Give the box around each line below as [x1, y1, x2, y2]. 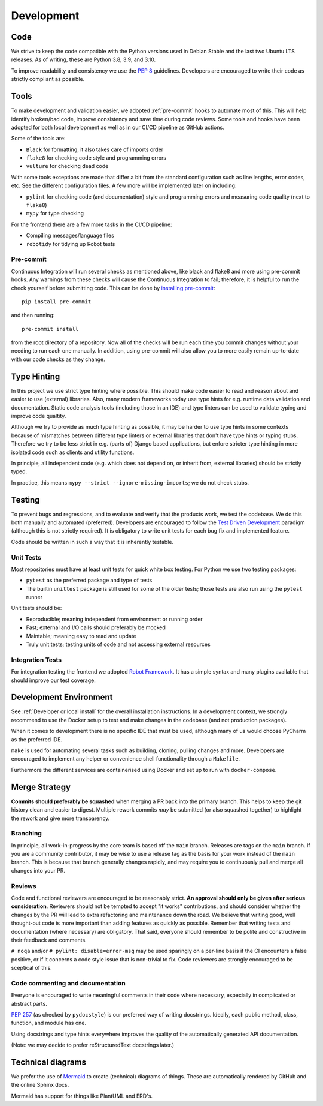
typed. [11, 468, 28, 475]
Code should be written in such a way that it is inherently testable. [11, 538, 173, 545]
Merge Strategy [11, 782, 71, 792]
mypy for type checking [26, 210, 84, 217]
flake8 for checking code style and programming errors [26, 154, 167, 161]
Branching [11, 829, 42, 838]
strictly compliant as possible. [11, 76, 85, 83]
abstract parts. [11, 1000, 47, 1007]
